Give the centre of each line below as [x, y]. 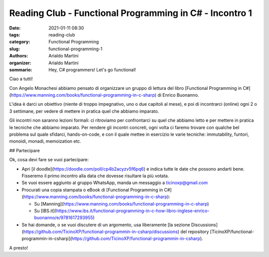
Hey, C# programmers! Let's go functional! [92, 69]
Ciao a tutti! [21, 79]
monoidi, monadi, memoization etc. [45, 141]
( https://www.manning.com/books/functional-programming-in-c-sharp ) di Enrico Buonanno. [104, 95]
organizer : [20, 63]
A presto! [19, 248]
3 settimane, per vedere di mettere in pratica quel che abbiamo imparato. [84, 111]
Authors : [19, 56]
